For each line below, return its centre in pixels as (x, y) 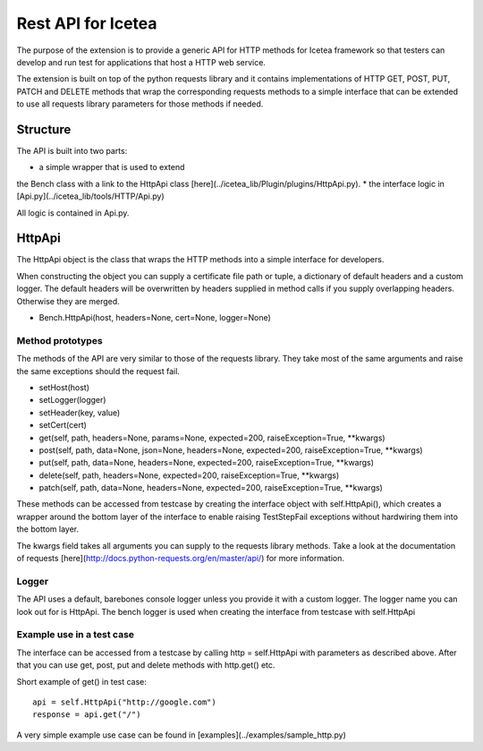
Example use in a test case (75, 635)
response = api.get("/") (87, 715)
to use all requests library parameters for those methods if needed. (140, 104)
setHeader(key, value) (80, 413)
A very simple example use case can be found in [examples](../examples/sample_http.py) (181, 735)
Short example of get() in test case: (82, 681)
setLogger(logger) (72, 400)
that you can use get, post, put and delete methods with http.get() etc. (146, 665)
